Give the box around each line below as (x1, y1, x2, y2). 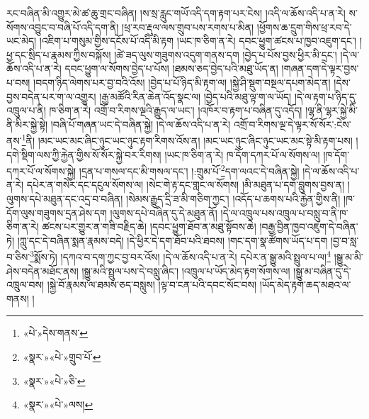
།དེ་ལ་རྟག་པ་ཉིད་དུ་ (294, 89, 357, 104)
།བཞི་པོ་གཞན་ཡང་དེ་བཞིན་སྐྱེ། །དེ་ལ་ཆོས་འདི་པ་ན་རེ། (50, 116, 231, 131)
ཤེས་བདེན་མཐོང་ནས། (6, 263, 79, 278)
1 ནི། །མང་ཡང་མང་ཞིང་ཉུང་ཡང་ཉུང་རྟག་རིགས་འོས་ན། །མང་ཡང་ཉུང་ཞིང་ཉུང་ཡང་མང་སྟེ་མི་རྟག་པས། (21, 131, 353, 147)
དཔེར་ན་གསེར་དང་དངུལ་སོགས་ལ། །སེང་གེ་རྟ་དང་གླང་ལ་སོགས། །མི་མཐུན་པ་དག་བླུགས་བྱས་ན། (26, 177, 345, 192)
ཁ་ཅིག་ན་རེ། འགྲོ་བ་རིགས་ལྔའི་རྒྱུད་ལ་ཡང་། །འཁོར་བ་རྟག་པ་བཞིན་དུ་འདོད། (49, 103, 302, 118)
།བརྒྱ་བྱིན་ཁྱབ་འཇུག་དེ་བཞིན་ (259, 219, 358, 234)
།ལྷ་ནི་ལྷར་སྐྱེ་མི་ (305, 103, 358, 118)
